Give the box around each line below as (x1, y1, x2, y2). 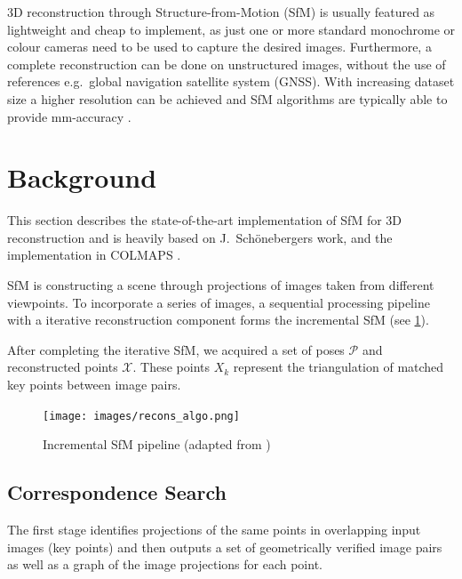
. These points (132, 358, 211, 376)
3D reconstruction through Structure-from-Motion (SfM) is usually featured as (7, 3, 435, 20)
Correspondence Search (7, 478, 227, 506)
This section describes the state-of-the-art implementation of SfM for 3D (7, 211, 402, 229)
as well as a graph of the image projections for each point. (7, 555, 323, 574)
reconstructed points (7, 358, 118, 376)
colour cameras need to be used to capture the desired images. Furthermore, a (7, 37, 432, 56)
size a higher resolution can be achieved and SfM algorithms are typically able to (7, 89, 448, 108)
